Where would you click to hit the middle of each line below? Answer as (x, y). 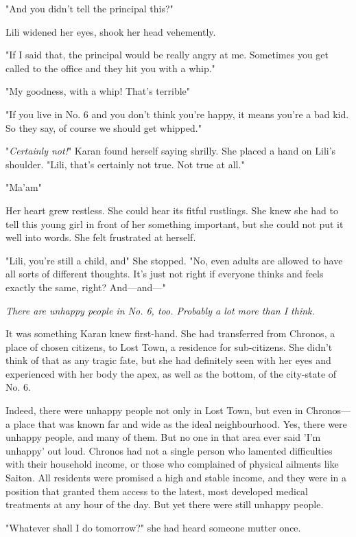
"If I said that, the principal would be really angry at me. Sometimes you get (167, 55)
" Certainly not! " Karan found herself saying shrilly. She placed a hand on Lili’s (171, 151)
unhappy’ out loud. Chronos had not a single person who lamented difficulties (169, 450)
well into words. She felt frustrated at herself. (101, 237)
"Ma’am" (24, 187)
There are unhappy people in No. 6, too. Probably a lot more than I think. (160, 310)
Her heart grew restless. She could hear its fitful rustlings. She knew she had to (172, 210)
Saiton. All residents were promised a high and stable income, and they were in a (176, 478)
